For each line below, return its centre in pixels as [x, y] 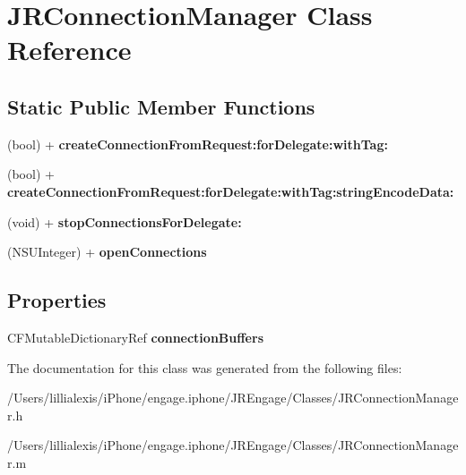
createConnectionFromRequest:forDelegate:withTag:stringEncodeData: [231, 191]
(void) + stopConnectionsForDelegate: [125, 221]
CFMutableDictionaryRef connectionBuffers [135, 337]
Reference [69, 50]
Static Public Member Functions [161, 106]
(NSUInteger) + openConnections [107, 252]
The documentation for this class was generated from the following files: [205, 367]
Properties [57, 300]
